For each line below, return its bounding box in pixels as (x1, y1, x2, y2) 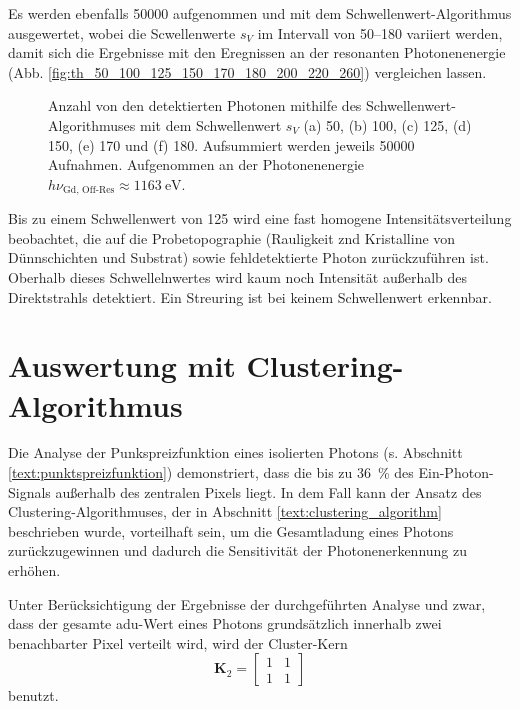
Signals (8, 481, 51, 502)
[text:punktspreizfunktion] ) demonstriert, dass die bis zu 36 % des (8, 462, 414, 483)
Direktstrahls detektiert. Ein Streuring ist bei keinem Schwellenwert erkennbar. (8, 286, 492, 307)
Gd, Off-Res (63, 185, 115, 196)
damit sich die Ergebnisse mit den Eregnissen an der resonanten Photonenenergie (8, 42, 506, 63)
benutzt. (8, 685, 59, 706)
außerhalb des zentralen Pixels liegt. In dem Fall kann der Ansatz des (55, 481, 482, 502)
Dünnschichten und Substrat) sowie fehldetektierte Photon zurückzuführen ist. (8, 247, 489, 268)
